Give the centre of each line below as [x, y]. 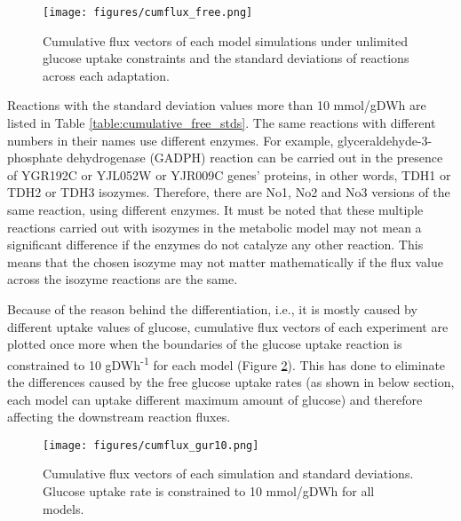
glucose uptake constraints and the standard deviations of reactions [226, 58]
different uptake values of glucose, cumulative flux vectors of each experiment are [228, 326]
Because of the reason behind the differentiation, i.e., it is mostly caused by [212, 308]
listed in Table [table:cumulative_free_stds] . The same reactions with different [222, 123]
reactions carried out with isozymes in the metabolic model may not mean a [215, 227]
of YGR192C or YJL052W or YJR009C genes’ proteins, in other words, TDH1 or [229, 174]
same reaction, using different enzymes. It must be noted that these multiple [215, 209]
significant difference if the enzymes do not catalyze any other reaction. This [215, 245]
